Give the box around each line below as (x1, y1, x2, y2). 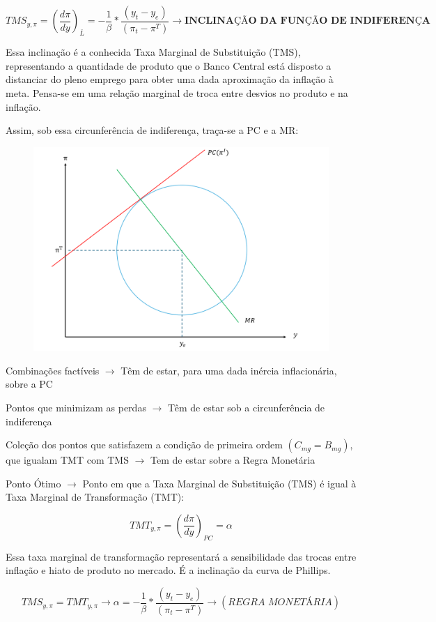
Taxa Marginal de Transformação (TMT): (6, 490, 185, 504)
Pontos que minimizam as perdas (6, 400, 146, 414)
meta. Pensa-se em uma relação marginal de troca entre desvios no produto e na (6, 86, 348, 100)
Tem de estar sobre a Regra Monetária (150, 453, 316, 467)
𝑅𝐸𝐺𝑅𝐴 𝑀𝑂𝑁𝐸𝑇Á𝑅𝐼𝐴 (228, 598, 332, 608)
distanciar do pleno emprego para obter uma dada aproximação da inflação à (6, 72, 334, 86)
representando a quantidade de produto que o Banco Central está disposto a (6, 58, 332, 73)
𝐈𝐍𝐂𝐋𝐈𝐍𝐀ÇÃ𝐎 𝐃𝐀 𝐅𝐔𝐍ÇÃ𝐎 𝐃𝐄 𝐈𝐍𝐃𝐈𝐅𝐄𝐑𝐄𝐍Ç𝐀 (185, 16, 430, 26)
